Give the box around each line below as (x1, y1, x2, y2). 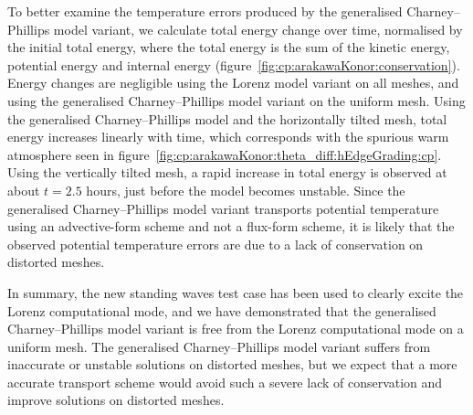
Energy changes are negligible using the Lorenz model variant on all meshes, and (7, 73, 459, 92)
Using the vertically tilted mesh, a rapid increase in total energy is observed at (7, 163, 447, 182)
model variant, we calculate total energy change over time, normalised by (53, 19, 463, 38)
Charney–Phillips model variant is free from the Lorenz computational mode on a (7, 319, 464, 338)
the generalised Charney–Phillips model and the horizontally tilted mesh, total (7, 109, 447, 128)
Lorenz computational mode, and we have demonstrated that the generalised (7, 301, 436, 320)
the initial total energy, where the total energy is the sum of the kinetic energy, (7, 37, 450, 57)
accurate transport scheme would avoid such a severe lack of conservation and (7, 372, 443, 391)
